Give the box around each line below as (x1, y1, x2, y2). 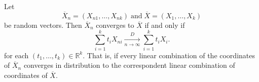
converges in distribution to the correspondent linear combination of (23, 60, 235, 70)
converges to (96, 19, 134, 30)
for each (4, 50, 29, 60)
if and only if (144, 19, 185, 30)
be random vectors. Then (4, 19, 82, 30)
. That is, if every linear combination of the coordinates (83, 50, 255, 60)
